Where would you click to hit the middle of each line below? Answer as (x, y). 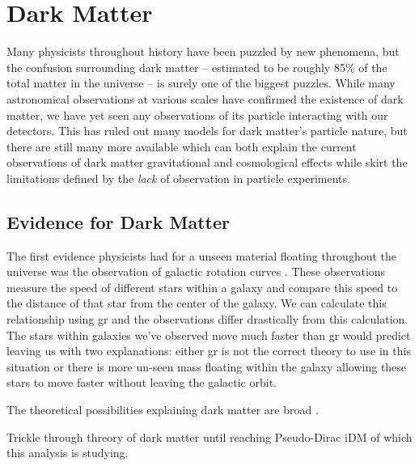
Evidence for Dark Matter (118, 221)
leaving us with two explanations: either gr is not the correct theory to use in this (209, 351)
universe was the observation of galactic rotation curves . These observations (196, 271)
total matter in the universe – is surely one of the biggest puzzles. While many (201, 83)
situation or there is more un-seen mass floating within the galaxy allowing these (207, 366)
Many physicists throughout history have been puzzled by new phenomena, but (203, 51)
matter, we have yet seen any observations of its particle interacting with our (197, 114)
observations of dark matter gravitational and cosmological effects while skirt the (207, 162)
